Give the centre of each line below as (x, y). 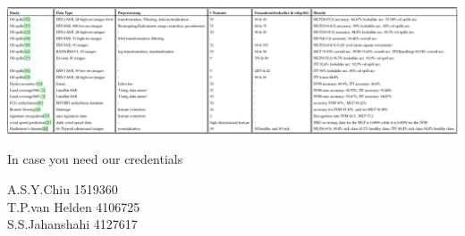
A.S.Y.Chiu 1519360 (63, 188)
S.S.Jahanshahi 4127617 (72, 224)
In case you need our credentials (95, 159)
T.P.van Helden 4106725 (74, 206)
